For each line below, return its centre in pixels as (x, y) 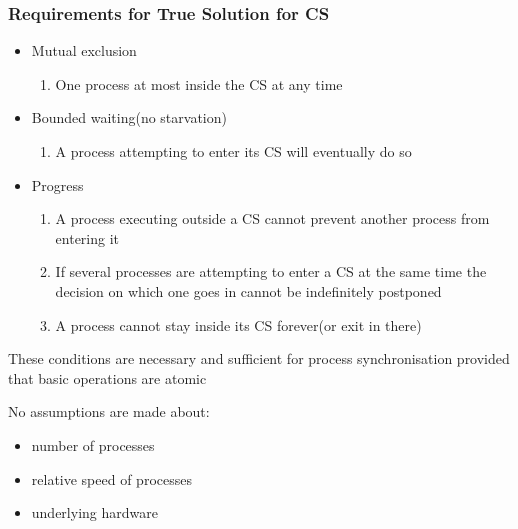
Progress (57, 184)
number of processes (93, 444)
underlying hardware (94, 512)
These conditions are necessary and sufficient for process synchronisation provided (259, 358)
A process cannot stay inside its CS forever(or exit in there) (238, 324)
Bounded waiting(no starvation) (129, 117)
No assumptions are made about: (109, 411)
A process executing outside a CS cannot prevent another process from (272, 218)
